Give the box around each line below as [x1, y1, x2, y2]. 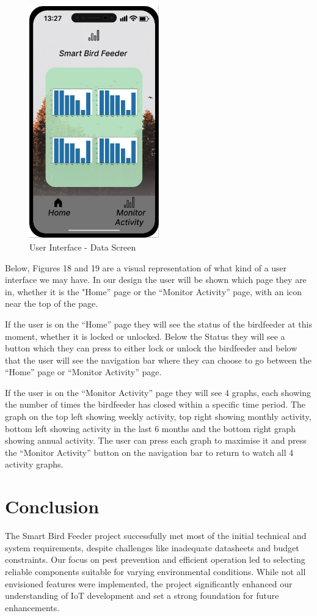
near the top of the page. [5, 297, 98, 310]
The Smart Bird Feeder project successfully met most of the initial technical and [5, 529, 307, 542]
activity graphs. [5, 458, 64, 471]
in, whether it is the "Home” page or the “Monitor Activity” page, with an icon [5, 285, 302, 298]
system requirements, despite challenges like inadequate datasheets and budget [5, 541, 299, 554]
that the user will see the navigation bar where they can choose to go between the [5, 353, 312, 366]
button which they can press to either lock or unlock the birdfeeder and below [5, 342, 297, 354]
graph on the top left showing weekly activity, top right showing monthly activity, [5, 410, 312, 423]
